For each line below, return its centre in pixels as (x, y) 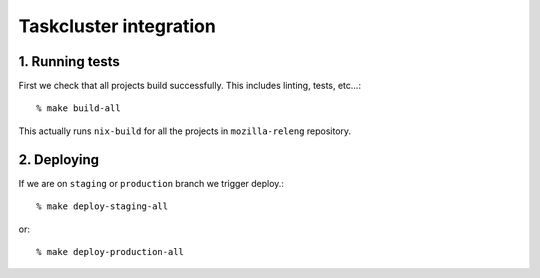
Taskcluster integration (117, 26)
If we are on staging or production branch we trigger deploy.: (151, 183)
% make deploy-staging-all (102, 206)
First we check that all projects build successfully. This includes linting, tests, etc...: (190, 86)
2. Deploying (59, 159)
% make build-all (78, 108)
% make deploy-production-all (110, 251)
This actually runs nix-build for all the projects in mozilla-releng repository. (185, 131)
